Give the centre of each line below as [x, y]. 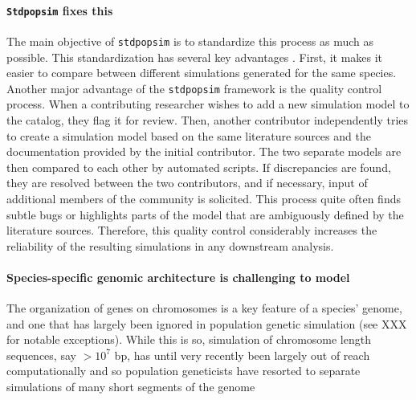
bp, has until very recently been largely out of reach [242, 355]
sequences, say [41, 355]
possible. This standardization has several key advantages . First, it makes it [195, 57]
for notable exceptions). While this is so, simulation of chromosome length [189, 339]
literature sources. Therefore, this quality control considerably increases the [192, 230]
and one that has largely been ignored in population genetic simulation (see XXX [207, 323]
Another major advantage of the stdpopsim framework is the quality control [194, 88]
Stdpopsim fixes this [60, 10]
